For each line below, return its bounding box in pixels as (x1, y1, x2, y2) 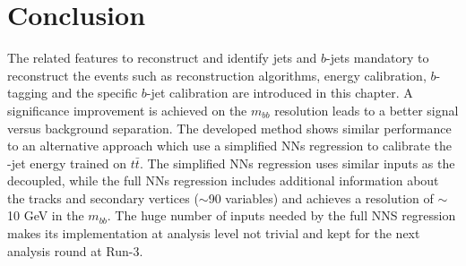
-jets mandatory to (326, 48, 429, 67)
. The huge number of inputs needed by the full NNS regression (107, 206, 456, 225)
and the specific (51, 83, 138, 102)
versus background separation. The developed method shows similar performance (7, 118, 452, 137)
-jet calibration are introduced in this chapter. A (146, 83, 413, 102)
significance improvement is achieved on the (7, 100, 247, 119)
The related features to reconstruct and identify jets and (7, 48, 317, 67)
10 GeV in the (7, 206, 84, 225)
